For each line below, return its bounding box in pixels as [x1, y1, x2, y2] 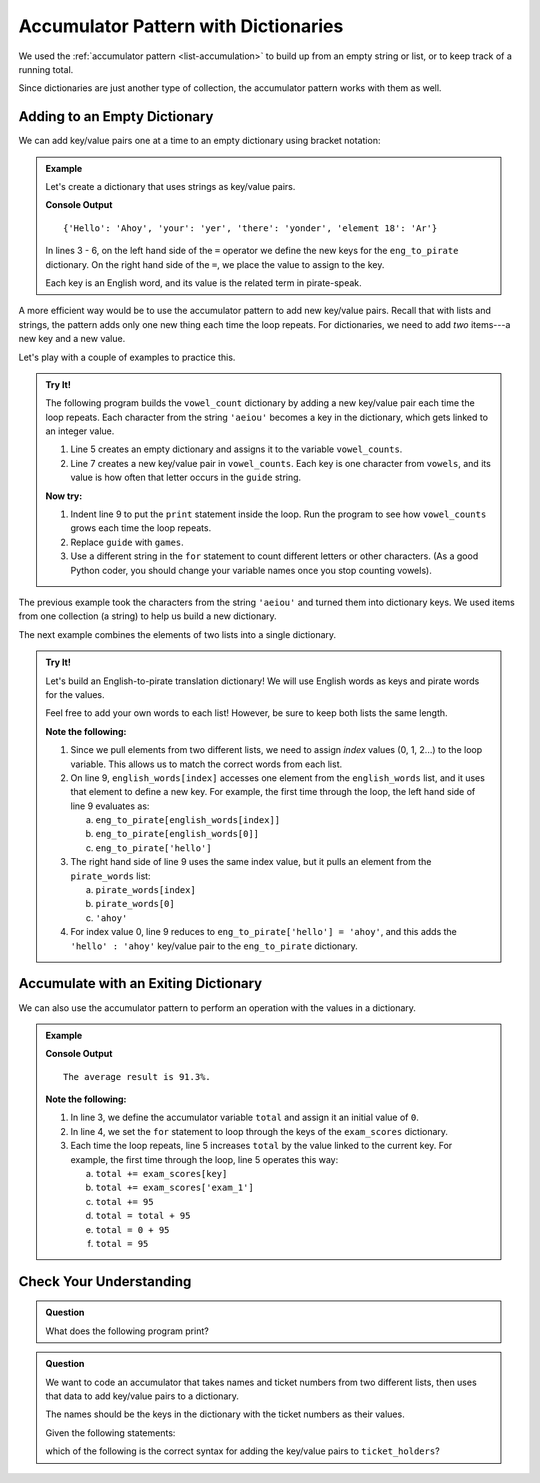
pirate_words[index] [95, 885, 197, 896]
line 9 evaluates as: [70, 800, 150, 812]
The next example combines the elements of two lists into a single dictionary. [18, 628, 337, 640]
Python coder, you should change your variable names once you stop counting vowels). [70, 564, 432, 576]
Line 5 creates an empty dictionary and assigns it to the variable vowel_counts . [70, 443, 403, 455]
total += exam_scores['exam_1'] [95, 1182, 254, 1194]
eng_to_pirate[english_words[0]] [95, 828, 260, 840]
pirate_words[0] [95, 898, 175, 910]
